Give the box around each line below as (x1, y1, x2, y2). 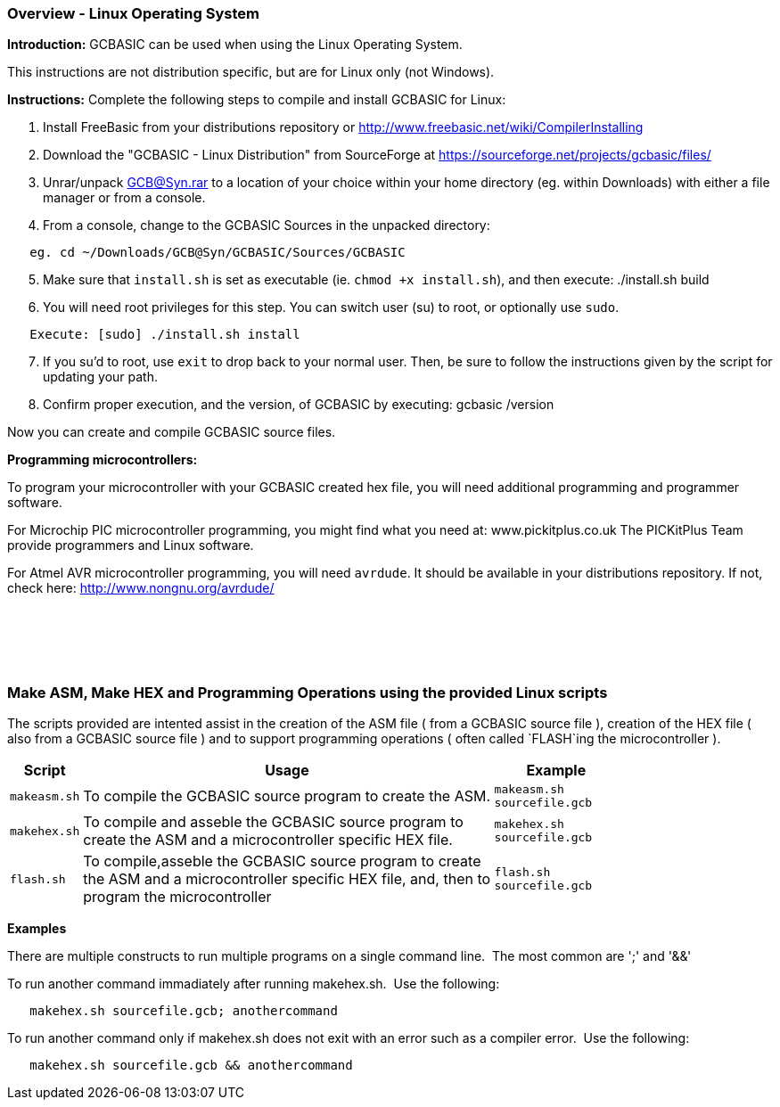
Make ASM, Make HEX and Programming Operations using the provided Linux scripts (7, 683, 608, 701)
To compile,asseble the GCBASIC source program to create (83, 852, 481, 871)
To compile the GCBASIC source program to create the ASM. (83, 787, 491, 806)
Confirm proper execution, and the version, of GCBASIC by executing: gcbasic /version (43, 397, 554, 413)
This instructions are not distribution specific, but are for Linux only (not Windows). (7, 64, 495, 80)
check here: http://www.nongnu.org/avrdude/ (7, 580, 275, 596)
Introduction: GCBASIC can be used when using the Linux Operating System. (7, 37, 463, 53)
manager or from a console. (43, 190, 206, 206)
